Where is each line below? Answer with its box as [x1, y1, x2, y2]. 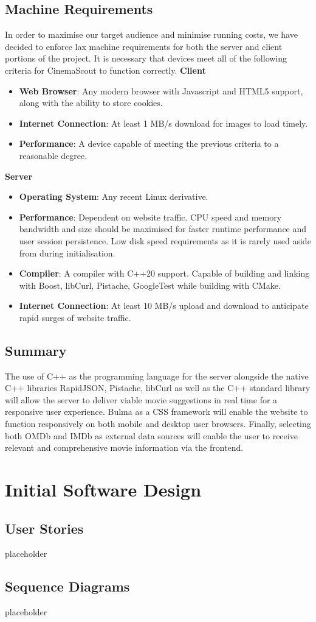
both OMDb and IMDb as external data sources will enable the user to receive [5, 429, 298, 442]
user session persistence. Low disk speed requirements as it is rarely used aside [19, 234, 311, 247]
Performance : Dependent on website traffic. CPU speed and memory [19, 210, 282, 223]
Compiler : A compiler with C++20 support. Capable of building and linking [19, 267, 310, 280]
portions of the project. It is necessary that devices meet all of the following [5, 52, 287, 65]
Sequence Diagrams [5, 577, 130, 596]
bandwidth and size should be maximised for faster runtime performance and [19, 222, 307, 235]
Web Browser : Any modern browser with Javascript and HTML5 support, [19, 84, 303, 97]
